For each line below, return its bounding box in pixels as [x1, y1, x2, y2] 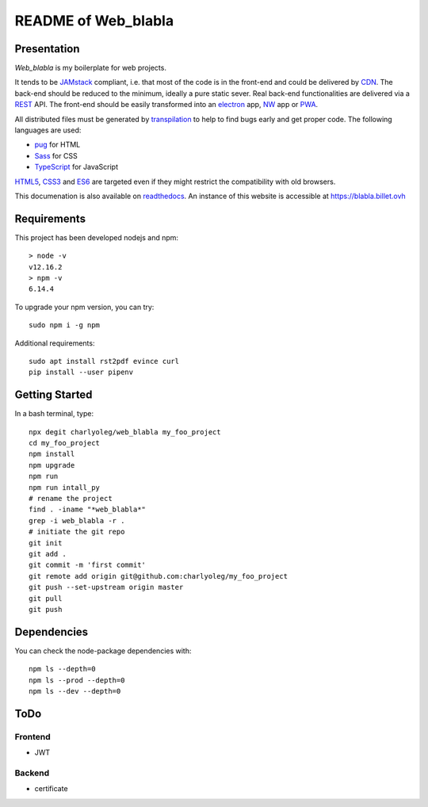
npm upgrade [29, 461, 75, 469]
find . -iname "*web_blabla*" [29, 505, 147, 514]
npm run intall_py [29, 483, 101, 491]
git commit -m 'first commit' [29, 560, 147, 570]
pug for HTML [34, 140, 81, 150]
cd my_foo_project [29, 438, 101, 448]
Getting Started [14, 388, 93, 402]
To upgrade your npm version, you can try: [14, 302, 155, 312]
